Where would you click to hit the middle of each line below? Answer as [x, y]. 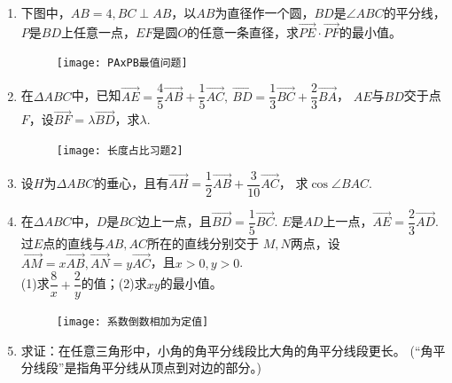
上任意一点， [99, 31]
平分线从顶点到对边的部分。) [181, 367]
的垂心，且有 [132, 183]
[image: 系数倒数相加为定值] [132, 322]
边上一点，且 [174, 221]
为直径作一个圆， [265, 12]
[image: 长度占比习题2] [120, 150]
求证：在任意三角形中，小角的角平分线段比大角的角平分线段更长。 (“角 [227, 350]
